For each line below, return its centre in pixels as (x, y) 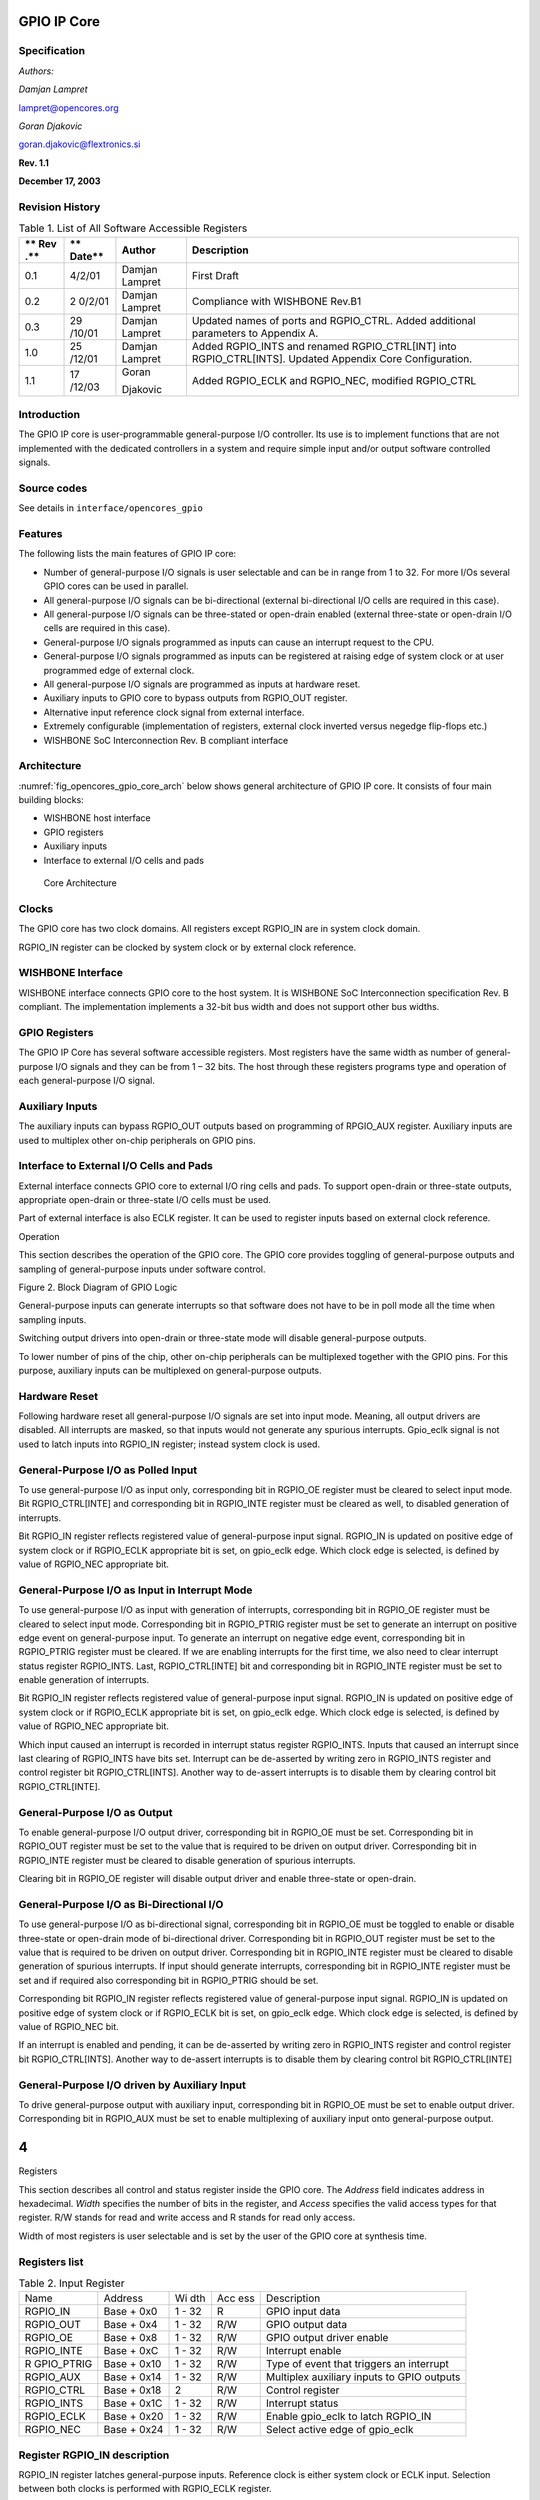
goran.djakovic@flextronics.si (79, 144)
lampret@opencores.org (68, 107)
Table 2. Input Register (71, 2283)
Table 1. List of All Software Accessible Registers (133, 228)
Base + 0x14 (132, 2377)
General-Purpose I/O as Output (95, 1812)
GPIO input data (303, 2312)
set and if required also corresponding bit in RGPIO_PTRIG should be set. (168, 1980)
